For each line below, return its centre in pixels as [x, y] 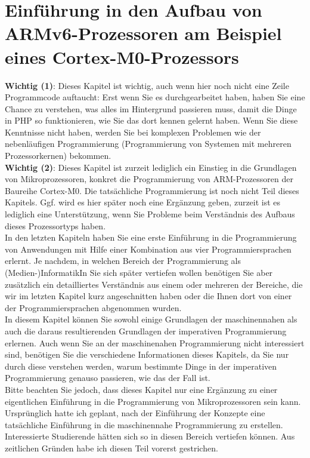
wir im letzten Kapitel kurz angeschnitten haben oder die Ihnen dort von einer [148, 296]
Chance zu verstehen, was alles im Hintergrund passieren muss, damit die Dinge [151, 108]
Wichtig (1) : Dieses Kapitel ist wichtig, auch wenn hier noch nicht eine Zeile [147, 85]
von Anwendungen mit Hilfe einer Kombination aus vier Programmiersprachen [148, 249]
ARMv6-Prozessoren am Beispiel [143, 33]
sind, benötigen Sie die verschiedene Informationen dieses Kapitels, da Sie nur [147, 354]
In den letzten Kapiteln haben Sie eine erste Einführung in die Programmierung [151, 237]
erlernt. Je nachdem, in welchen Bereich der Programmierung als [123, 261]
